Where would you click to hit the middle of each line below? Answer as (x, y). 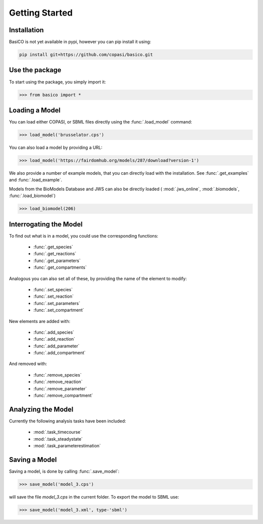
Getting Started (41, 13)
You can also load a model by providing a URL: (56, 147)
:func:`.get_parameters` (57, 261)
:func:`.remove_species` (57, 375)
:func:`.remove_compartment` (63, 396)
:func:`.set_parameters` (57, 303)
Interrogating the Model (46, 224)
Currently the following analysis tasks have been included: (67, 421)
